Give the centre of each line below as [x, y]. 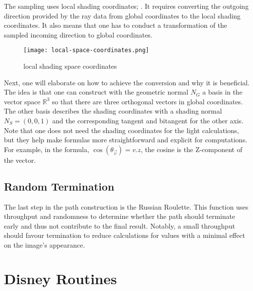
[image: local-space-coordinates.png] [86, 50]
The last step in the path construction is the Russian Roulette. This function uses [126, 206]
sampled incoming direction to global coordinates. [78, 34]
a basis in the [223, 92]
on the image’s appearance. [45, 244]
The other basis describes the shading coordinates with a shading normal [113, 111]
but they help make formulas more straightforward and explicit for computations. [126, 140]
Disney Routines [60, 278]
